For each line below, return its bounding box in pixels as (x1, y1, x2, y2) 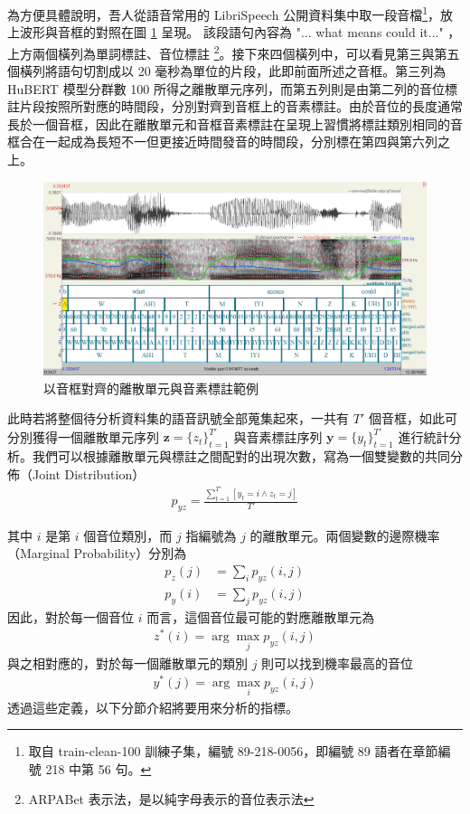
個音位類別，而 (83, 525, 173, 544)
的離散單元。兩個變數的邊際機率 (249, 525, 440, 544)
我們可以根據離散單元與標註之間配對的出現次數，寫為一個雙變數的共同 (32, 447, 450, 465)
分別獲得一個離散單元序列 (7, 427, 159, 446)
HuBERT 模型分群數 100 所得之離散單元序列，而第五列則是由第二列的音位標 (7, 79, 457, 98)
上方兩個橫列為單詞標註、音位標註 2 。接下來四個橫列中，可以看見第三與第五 (7, 41, 460, 62)
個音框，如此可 (368, 409, 457, 428)
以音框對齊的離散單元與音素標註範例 (43, 378, 258, 397)
